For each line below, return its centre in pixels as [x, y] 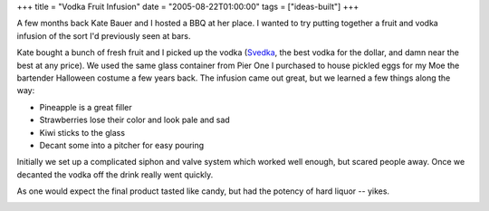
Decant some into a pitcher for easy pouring [122, 145]
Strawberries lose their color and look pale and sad [134, 120]
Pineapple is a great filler [86, 107]
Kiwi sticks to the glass [82, 132]
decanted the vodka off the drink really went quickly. [115, 174]
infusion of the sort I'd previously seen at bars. [104, 35]
